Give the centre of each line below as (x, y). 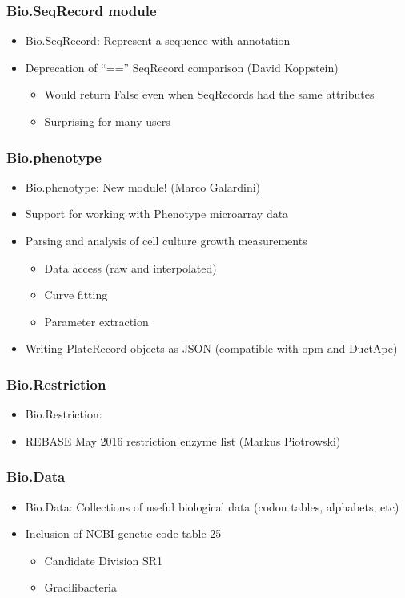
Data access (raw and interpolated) (130, 267)
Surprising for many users (107, 121)
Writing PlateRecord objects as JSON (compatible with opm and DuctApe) (211, 348)
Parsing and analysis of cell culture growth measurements (166, 240)
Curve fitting (76, 295)
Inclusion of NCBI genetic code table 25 (123, 533)
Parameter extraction (96, 321)
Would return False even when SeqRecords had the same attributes (209, 94)
